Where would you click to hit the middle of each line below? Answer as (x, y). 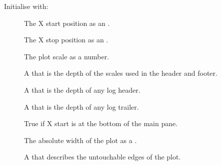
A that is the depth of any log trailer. (81, 106)
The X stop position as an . (66, 40)
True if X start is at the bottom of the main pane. (101, 123)
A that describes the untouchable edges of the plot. (102, 157)
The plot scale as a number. (67, 56)
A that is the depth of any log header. (82, 89)
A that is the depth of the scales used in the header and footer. (121, 73)
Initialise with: (26, 6)
